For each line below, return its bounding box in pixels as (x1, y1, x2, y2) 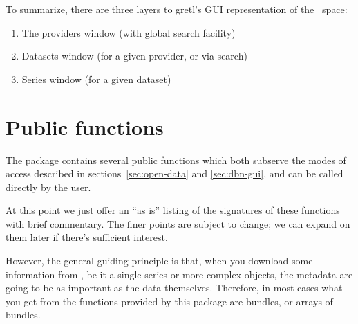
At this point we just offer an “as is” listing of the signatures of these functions (6, 203, 340, 217)
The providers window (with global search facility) (21, 25, 236, 39)
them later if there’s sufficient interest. (6, 230, 168, 244)
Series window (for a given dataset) (21, 71, 171, 86)
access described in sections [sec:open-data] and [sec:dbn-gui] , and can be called (6, 166, 343, 181)
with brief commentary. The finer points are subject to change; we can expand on (6, 216, 350, 231)
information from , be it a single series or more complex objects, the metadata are (6, 267, 353, 281)
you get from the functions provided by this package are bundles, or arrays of (6, 294, 333, 308)
